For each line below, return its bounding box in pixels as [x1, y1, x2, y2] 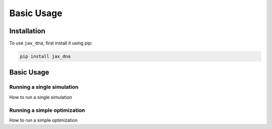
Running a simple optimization [9, 106, 86, 113]
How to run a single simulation [9, 94, 73, 100]
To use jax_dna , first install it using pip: [9, 40, 93, 46]
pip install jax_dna [20, 53, 71, 59]
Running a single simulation [9, 84, 79, 91]
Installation [9, 27, 45, 35]
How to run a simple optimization [9, 117, 78, 123]
